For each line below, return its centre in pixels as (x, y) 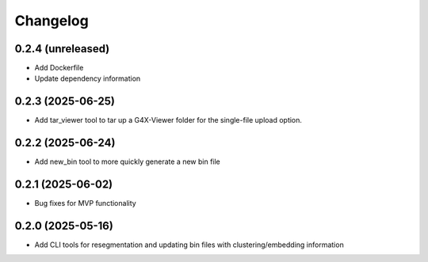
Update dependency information (88, 78)
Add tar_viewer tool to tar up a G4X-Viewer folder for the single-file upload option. (168, 120)
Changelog (52, 21)
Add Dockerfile (59, 68)
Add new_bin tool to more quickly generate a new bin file (128, 161)
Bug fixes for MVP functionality (85, 203)
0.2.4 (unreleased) (62, 49)
